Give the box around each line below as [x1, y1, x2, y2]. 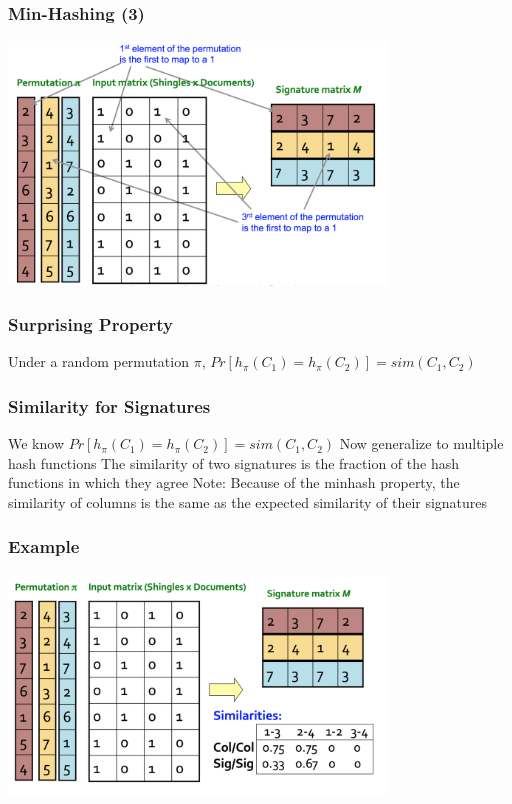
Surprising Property [8, 312, 173, 337]
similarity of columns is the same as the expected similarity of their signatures [8, 491, 488, 512]
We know [8, 433, 64, 454]
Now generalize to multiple [339, 433, 504, 454]
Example [8, 534, 80, 559]
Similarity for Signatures [8, 393, 211, 418]
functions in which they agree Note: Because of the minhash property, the [8, 472, 460, 493]
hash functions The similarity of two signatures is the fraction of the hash [8, 452, 459, 473]
